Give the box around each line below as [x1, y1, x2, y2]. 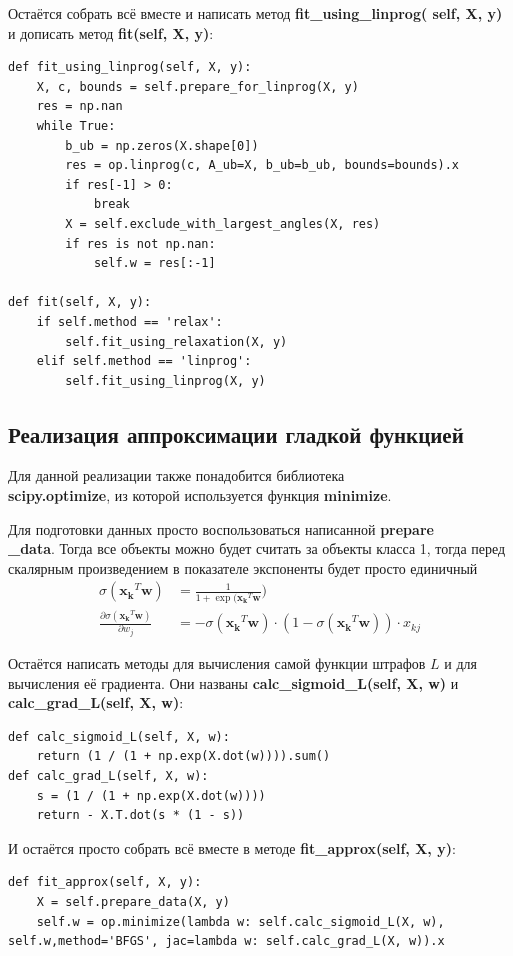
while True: [36, 118, 116, 133]
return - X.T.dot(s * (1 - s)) [36, 808, 245, 823]
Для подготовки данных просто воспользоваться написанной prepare [8, 518, 434, 539]
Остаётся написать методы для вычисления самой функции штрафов [8, 653, 426, 674]
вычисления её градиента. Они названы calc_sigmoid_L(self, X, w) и [8, 672, 459, 693]
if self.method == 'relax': [36, 314, 223, 329]
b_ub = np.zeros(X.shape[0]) [65, 138, 259, 153]
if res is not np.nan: [65, 236, 216, 251]
